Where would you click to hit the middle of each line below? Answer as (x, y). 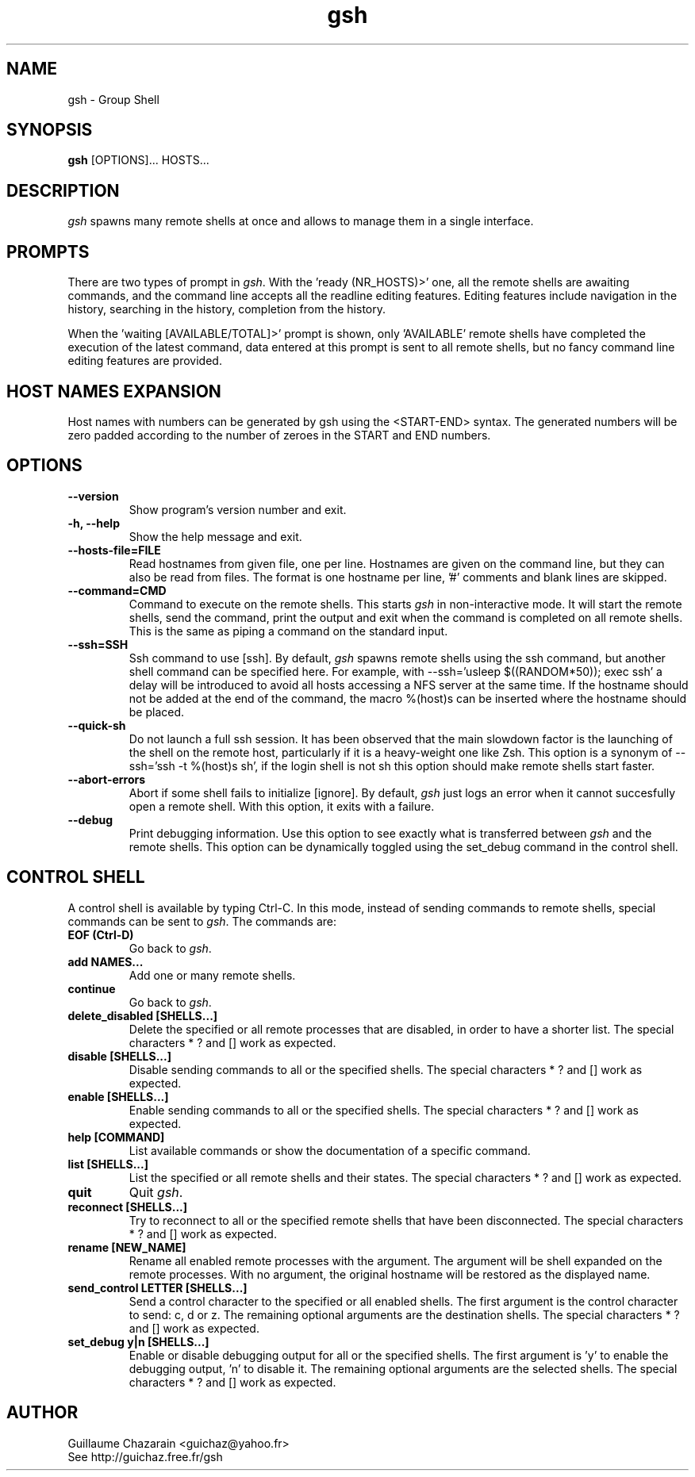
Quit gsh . (156, 1192)
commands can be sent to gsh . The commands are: (202, 921)
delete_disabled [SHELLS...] (143, 1015)
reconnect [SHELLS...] (128, 1207)
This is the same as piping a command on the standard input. (288, 631)
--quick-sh (97, 725)
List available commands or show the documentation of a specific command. (330, 1150)
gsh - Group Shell (113, 99)
